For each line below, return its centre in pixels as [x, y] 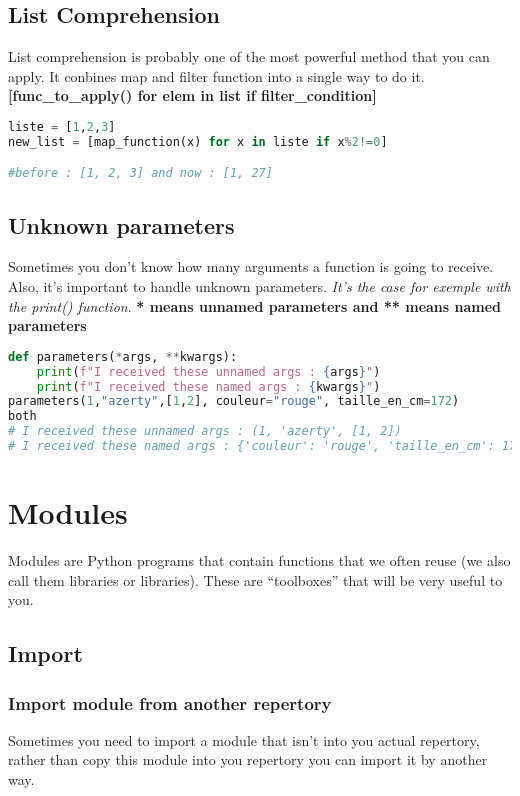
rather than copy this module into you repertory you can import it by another [248, 759]
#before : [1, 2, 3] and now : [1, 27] [140, 173]
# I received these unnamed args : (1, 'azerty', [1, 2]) [205, 431]
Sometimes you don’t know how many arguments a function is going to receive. [251, 266]
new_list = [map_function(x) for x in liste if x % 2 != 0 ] [198, 141]
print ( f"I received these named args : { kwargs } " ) [208, 386]
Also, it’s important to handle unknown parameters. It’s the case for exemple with [259, 286]
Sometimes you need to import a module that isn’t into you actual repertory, [244, 739]
